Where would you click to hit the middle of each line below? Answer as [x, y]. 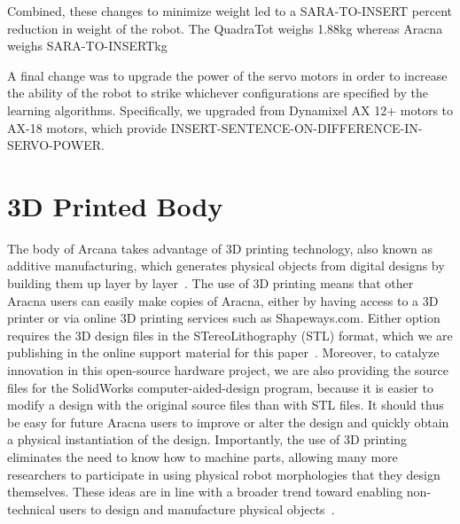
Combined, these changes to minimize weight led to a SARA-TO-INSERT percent [230, 11]
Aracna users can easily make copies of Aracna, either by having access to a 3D [223, 300]
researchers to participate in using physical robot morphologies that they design [224, 474]
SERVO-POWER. [56, 145]
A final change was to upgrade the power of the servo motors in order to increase [227, 75]
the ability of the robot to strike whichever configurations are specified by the [218, 93]
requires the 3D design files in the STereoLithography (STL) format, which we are [230, 335]
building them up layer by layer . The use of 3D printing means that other [211, 283]
